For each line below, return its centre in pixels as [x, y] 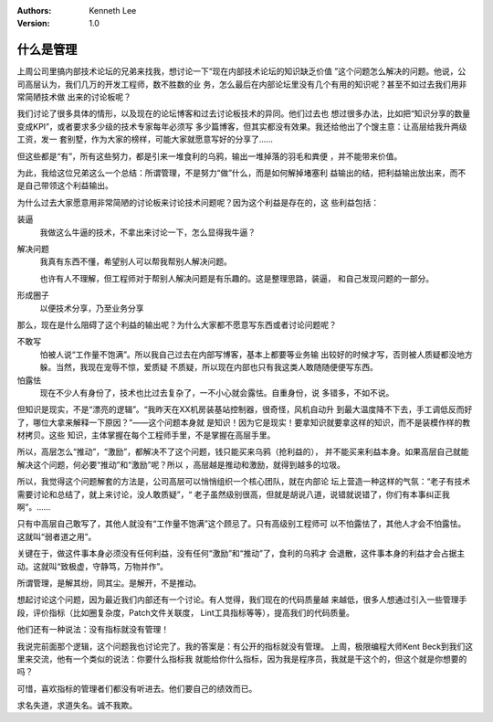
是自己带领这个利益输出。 [65, 186]
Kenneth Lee [113, 11]
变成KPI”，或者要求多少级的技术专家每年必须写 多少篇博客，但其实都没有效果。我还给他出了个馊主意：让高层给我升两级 [242, 126]
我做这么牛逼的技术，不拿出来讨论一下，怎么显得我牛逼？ [147, 232]
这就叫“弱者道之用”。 [57, 536]
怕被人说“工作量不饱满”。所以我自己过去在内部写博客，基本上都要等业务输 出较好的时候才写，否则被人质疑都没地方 [257, 354]
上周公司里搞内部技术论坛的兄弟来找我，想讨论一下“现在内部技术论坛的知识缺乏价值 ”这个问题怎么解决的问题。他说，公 [241, 71]
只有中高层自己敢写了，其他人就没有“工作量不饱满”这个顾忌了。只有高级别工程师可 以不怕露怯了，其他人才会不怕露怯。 [241, 524]
